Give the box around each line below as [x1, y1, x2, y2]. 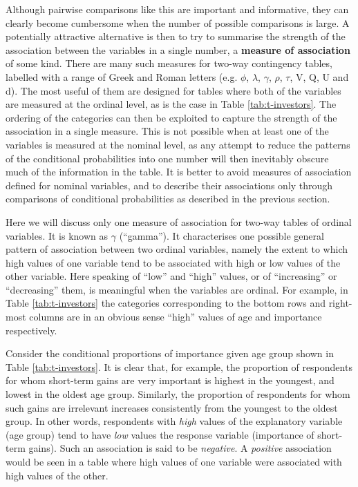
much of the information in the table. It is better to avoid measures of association [6, 164, 352, 179]
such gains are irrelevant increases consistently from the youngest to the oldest [6, 400, 338, 414]
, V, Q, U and [290, 69, 349, 84]
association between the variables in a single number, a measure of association [6, 42, 350, 57]
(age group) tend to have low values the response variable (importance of [6, 427, 314, 441]
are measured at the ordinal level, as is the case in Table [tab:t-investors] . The [6, 97, 337, 111]
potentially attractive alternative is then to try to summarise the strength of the [6, 29, 346, 44]
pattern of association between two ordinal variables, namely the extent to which [6, 242, 348, 256]
